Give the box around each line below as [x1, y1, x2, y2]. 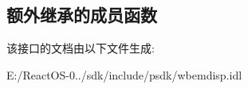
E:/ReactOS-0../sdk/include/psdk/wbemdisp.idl [6, 66, 242, 83]
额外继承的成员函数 [6, 2, 157, 27]
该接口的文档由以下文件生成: [6, 40, 155, 56]
